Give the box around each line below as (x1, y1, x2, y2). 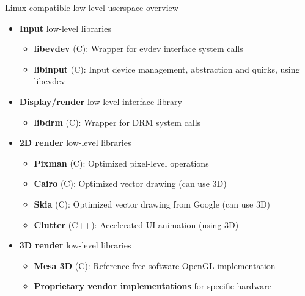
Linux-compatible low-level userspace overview (5, 1, 178, 13)
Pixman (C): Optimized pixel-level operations (34, 156, 209, 169)
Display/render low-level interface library (19, 95, 182, 107)
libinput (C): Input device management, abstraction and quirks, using (34, 62, 300, 75)
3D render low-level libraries (19, 239, 131, 251)
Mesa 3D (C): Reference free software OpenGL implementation (34, 259, 276, 272)
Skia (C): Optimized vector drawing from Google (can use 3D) (34, 197, 271, 210)
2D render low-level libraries (19, 136, 131, 149)
